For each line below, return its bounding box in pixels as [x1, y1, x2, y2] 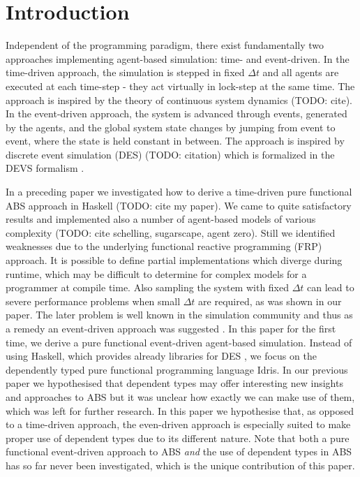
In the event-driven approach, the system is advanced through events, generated [6, 106, 347, 121]
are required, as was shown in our [198, 293, 342, 308]
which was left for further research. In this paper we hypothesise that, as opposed [6, 403, 354, 418]
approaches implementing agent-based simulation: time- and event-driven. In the [6, 51, 350, 66]
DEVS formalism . [6, 161, 84, 175]
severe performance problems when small [6, 293, 181, 308]
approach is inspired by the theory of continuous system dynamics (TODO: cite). [6, 92, 352, 107]
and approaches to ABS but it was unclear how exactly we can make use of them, [6, 389, 355, 404]
